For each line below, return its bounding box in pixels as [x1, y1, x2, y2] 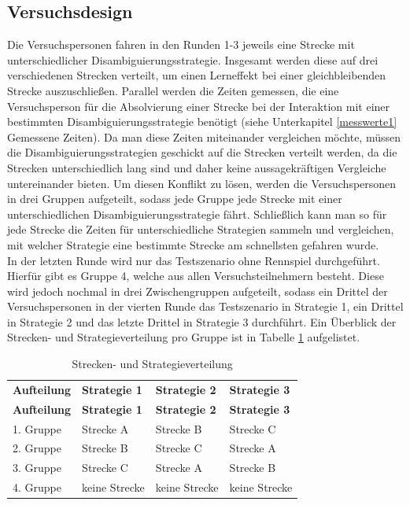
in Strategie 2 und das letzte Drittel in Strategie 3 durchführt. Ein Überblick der [7, 313, 397, 330]
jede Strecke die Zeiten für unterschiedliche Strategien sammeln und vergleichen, [7, 221, 394, 238]
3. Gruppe [13, 459, 61, 476]
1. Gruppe [13, 420, 61, 437]
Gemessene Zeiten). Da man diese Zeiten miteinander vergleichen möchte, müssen [7, 128, 401, 145]
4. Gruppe [13, 479, 61, 496]
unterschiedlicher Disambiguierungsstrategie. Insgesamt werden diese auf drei [7, 51, 379, 68]
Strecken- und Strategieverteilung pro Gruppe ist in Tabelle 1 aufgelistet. [7, 329, 360, 345]
